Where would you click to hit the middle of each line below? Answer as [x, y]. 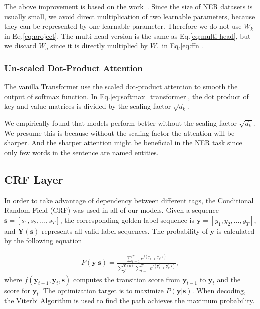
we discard [20, 46]
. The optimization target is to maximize [101, 290]
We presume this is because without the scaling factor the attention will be [119, 133]
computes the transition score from [126, 279]
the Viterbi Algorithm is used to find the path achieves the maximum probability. [129, 301]
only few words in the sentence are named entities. [81, 152]
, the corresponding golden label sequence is [127, 220]
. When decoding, [219, 290]
